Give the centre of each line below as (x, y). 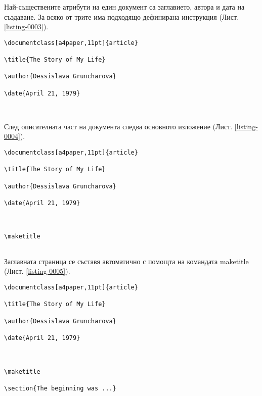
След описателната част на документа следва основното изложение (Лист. (118, 126)
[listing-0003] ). (26, 27)
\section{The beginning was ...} (60, 388)
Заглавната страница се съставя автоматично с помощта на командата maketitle (126, 261)
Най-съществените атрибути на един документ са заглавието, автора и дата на (124, 7)
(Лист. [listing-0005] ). (37, 271)
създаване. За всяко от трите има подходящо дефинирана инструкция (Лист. (122, 16)
